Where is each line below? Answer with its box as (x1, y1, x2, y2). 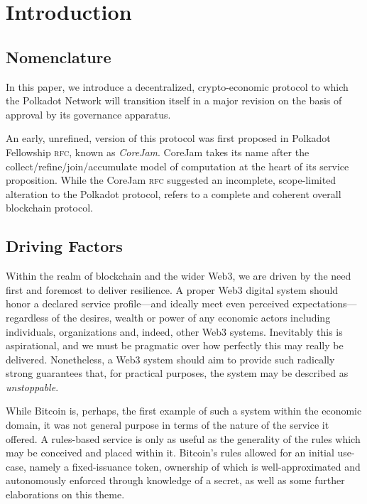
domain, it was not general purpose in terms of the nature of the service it (6, 417, 329, 432)
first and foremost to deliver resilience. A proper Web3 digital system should (6, 282, 339, 297)
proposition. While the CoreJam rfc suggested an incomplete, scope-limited (6, 172, 336, 187)
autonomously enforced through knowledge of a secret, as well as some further (6, 473, 345, 488)
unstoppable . (6, 379, 59, 394)
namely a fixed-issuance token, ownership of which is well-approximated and (29, 459, 361, 473)
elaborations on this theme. (6, 487, 125, 502)
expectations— (292, 296, 357, 311)
